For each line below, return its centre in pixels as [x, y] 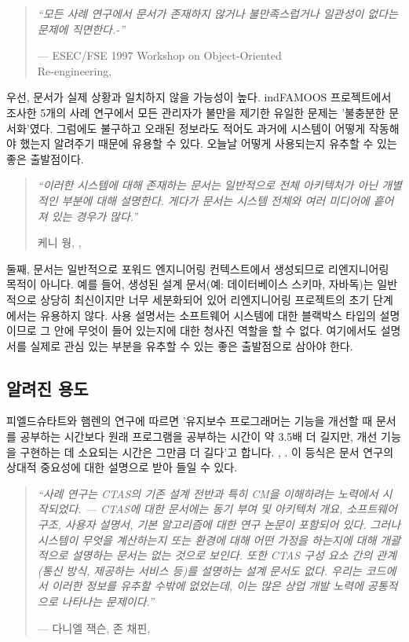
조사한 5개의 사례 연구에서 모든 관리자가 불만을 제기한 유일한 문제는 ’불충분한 [196, 112]
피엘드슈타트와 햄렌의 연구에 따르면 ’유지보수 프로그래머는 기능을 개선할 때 [190, 421]
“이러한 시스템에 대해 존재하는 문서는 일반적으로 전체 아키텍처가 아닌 [208, 185]
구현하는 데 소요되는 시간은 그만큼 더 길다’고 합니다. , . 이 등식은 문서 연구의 [207, 451]
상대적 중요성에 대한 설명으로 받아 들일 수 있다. [122, 467]
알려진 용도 [47, 388]
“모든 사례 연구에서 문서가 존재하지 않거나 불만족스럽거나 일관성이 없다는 [217, 13]
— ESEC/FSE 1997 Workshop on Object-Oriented [159, 55]
